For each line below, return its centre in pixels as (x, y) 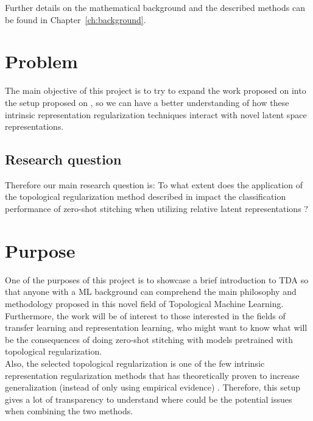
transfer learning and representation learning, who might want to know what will (156, 327)
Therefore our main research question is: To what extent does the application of (154, 184)
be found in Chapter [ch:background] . (76, 19)
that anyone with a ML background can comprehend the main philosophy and (151, 292)
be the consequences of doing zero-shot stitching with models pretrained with (149, 339)
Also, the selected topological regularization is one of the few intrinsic (135, 363)
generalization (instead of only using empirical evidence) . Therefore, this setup (153, 387)
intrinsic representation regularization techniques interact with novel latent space (156, 114)
